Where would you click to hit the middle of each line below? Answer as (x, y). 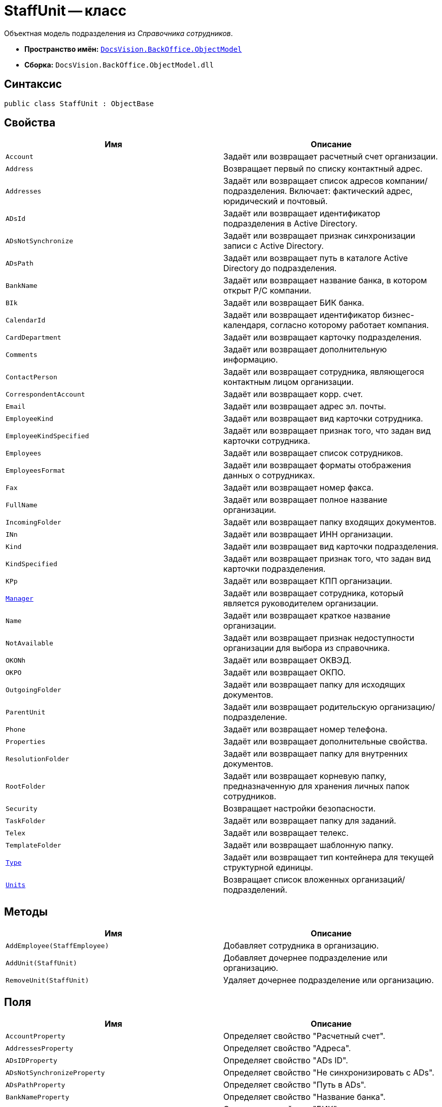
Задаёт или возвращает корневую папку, (305, 776)
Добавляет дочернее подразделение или (305, 958)
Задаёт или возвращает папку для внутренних (316, 754)
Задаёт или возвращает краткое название (307, 616)
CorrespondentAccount (45, 394)
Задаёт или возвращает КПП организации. (308, 581)
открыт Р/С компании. (267, 291)
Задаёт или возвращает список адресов (303, 181)
